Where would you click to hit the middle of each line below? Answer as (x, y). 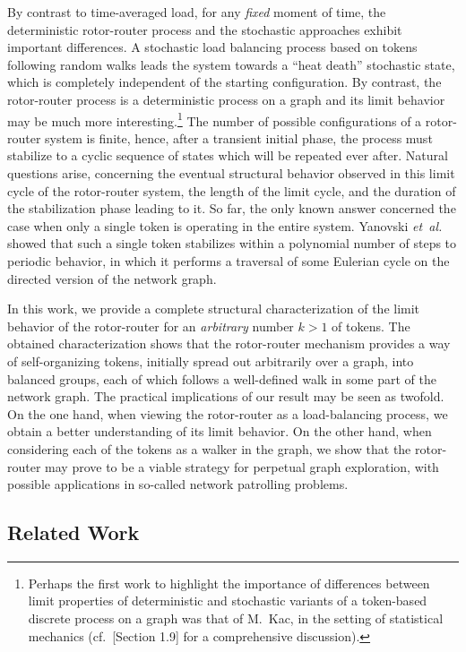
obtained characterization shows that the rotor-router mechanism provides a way (229, 343)
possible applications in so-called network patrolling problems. (178, 484)
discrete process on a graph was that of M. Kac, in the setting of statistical (236, 618)
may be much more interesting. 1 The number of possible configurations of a (215, 119)
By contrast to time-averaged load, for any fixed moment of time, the (197, 12)
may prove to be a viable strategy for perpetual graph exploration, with (242, 466)
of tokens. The (371, 326)
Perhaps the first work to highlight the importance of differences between (229, 583)
